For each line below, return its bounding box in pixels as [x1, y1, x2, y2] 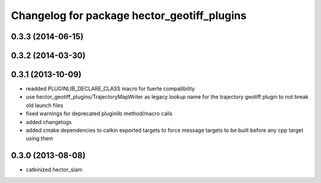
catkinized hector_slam [26, 166, 83, 173]
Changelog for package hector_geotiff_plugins [11, 9, 247, 22]
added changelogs [26, 118, 72, 125]
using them [26, 135, 53, 142]
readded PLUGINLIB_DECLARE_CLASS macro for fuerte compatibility [26, 85, 196, 92]
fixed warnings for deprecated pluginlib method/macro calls [26, 110, 172, 117]
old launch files [26, 102, 64, 109]
